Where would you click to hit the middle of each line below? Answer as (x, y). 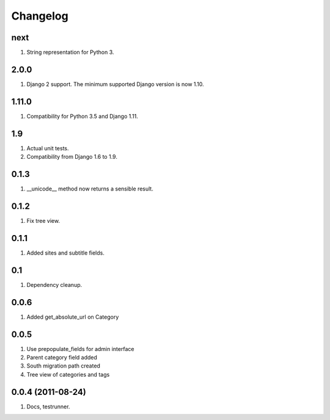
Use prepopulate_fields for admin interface (80, 349)
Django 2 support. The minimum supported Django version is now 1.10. (115, 84)
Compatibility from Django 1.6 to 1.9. (72, 157)
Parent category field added (62, 357)
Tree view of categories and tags (68, 374)
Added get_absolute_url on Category (73, 317)
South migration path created (64, 366)
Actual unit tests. (48, 148)
